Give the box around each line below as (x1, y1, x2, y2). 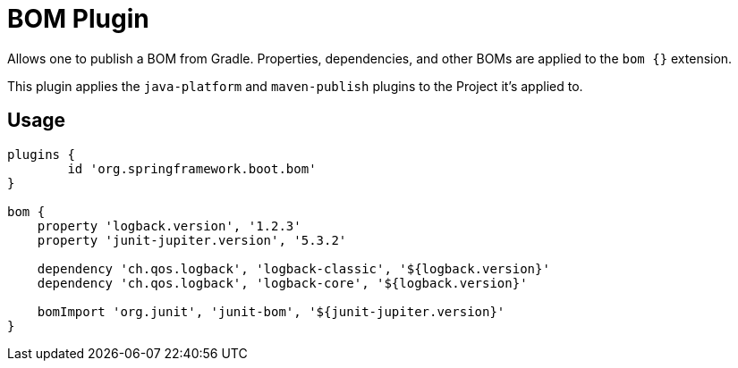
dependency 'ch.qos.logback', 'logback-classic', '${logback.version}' (37, 261, 550, 276)
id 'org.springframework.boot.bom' (67, 161, 317, 176)
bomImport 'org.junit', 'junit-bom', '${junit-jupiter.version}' (37, 304, 505, 319)
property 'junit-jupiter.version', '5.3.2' (37, 232, 347, 247)
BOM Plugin (7, 4, 149, 34)
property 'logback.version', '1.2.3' (37, 218, 301, 233)
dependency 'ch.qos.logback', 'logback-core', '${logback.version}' (37, 275, 528, 290)
